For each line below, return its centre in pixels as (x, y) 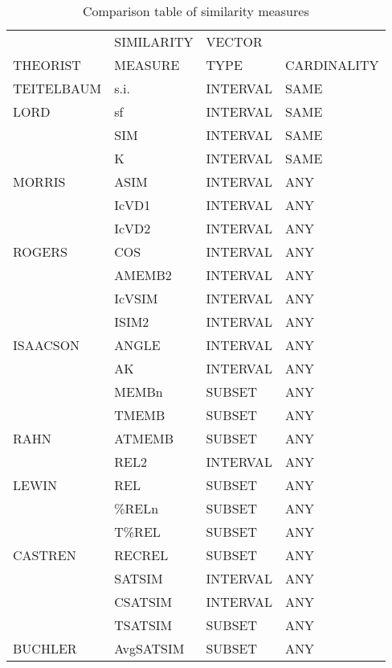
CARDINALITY (332, 65)
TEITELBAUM (57, 88)
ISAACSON (47, 345)
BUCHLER (45, 648)
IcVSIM (136, 298)
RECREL (141, 555)
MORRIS (39, 181)
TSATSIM (143, 625)
